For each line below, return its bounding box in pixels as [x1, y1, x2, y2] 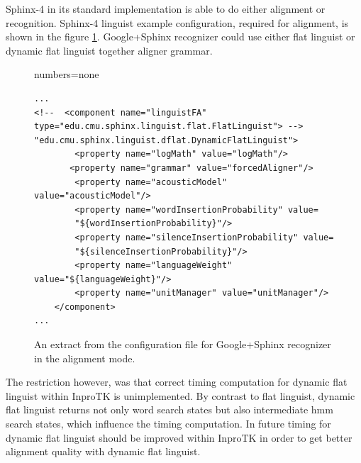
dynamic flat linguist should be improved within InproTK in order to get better [6, 430, 352, 445]
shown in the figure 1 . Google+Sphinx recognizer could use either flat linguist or [6, 29, 355, 44]
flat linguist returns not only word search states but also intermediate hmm [6, 402, 333, 417]
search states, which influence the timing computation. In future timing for [6, 416, 331, 431]
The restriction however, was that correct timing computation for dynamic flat [6, 374, 348, 389]
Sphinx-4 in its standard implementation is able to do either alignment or [6, 1, 326, 16]
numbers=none [34, 67, 99, 82]
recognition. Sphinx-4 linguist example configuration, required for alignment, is [6, 15, 349, 30]
